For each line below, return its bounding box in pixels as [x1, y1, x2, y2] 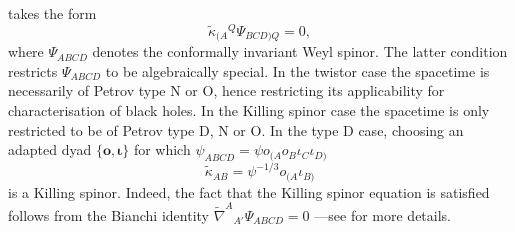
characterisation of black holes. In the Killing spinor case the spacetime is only [8, 99, 490, 120]
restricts [8, 60, 58, 81]
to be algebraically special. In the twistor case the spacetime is [105, 60, 490, 81]
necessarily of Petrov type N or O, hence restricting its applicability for [8, 80, 445, 101]
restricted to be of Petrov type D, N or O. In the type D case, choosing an [8, 119, 464, 140]
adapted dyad [8, 139, 92, 160]
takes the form [8, 3, 97, 23]
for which [133, 139, 191, 160]
